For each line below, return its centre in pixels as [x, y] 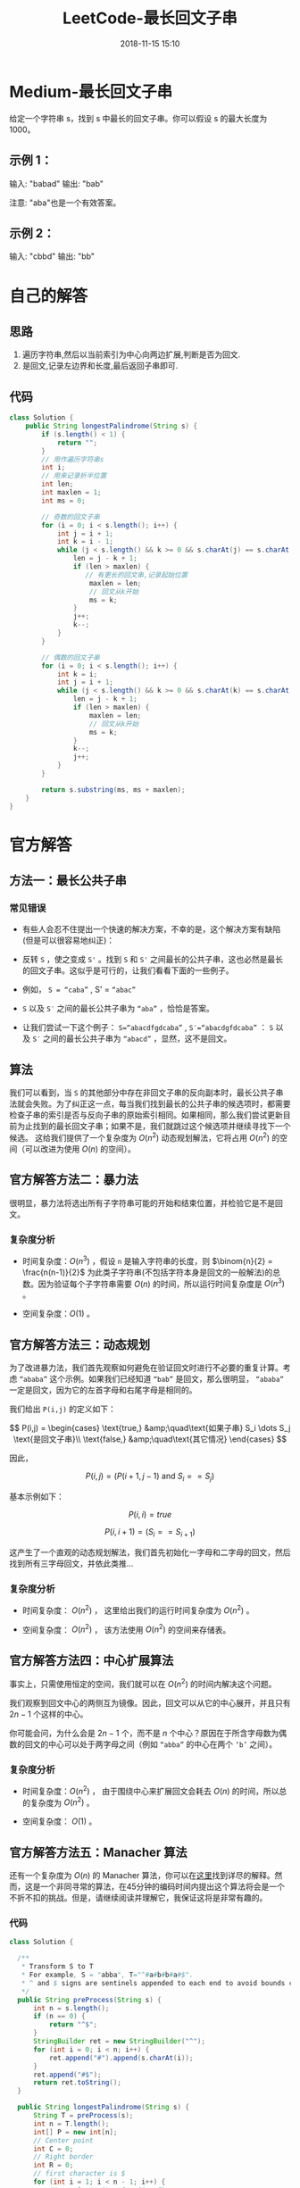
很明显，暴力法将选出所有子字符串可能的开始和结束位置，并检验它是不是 [142, 1202]
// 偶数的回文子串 [71, 657]
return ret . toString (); [77, 2083]
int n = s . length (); [71, 2008]
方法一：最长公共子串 [68, 881]
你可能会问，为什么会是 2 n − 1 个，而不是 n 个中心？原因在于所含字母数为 [144, 1733]
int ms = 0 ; [64, 501]
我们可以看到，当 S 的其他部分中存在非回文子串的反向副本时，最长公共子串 [146, 1093]
